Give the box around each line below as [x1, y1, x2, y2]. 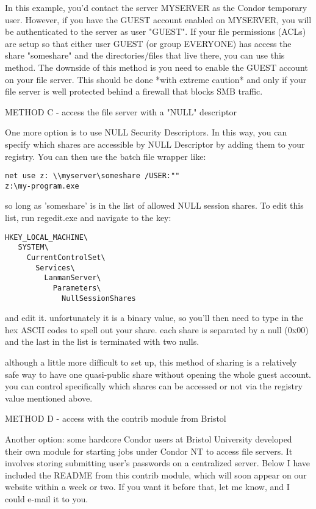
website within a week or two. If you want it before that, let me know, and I [5, 480, 290, 493]
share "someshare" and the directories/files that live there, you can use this [5, 49, 285, 62]
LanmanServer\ [44, 273, 101, 283]
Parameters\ [52, 283, 101, 292]
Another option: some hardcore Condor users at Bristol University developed [5, 432, 292, 445]
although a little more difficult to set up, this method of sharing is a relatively [5, 356, 297, 368]
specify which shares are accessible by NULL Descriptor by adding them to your [5, 137, 305, 150]
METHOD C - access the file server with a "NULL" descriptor [5, 105, 237, 118]
